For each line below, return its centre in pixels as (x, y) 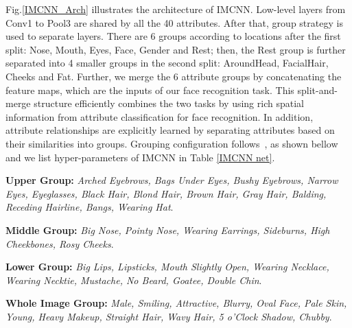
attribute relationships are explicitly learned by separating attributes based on (170, 130)
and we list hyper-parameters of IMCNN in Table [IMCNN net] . (140, 157)
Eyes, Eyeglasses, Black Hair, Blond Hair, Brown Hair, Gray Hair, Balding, (166, 193)
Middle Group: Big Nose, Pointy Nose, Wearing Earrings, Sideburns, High (168, 230)
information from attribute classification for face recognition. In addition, (160, 116)
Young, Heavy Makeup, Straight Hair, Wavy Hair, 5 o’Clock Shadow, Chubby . (169, 316)
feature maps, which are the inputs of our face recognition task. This (150, 90)
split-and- (317, 90)
